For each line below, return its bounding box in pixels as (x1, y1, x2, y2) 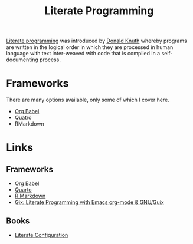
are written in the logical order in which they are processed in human (6, 44, 174, 51)
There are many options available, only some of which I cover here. (6, 96, 169, 104)
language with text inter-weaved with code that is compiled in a (6, 50, 161, 57)
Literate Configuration (14, 231, 68, 238)
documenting (6, 56, 38, 63)
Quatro (14, 114, 32, 121)
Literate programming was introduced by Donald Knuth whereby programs (6, 37, 187, 45)
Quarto (14, 186, 32, 193)
